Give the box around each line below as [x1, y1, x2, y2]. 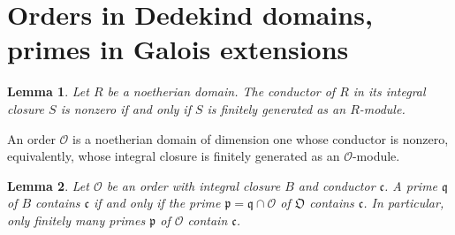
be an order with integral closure [106, 176, 281, 194]
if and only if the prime [94, 193, 221, 212]
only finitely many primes [7, 210, 146, 229]
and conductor [298, 176, 375, 194]
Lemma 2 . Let [7, 176, 89, 194]
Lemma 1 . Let [7, 82, 89, 101]
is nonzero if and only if [60, 99, 191, 117]
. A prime [384, 176, 438, 194]
